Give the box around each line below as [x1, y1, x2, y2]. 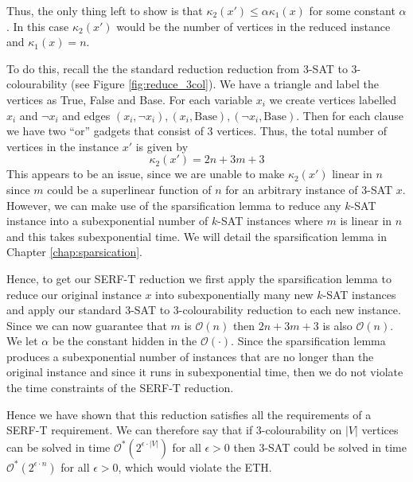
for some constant [309, 2, 395, 18]
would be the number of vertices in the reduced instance [116, 17, 391, 34]
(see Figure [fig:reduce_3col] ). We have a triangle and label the [70, 76, 379, 92]
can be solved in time [6, 438, 111, 455]
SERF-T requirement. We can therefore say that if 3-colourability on [6, 422, 342, 438]
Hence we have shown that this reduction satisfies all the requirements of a [6, 406, 372, 422]
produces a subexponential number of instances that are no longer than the [6, 348, 374, 364]
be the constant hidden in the [52, 332, 197, 349]
